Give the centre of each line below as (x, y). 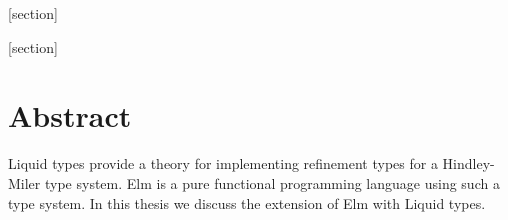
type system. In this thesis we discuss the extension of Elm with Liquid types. (247, 202)
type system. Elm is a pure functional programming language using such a (272, 182)
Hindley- (468, 163)
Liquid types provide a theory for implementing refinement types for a (223, 163)
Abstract (70, 115)
